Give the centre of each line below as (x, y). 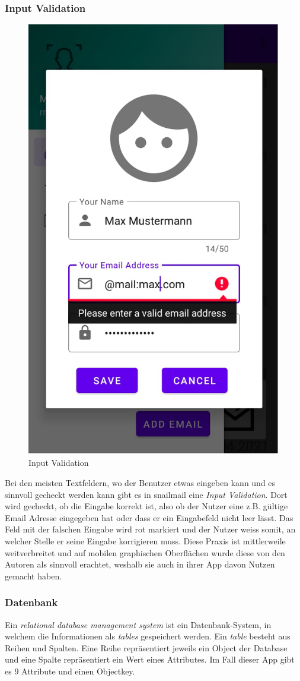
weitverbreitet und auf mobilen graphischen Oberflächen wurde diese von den (145, 552)
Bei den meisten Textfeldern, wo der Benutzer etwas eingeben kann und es (140, 483)
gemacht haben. (33, 576)
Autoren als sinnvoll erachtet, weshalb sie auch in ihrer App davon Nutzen (140, 564)
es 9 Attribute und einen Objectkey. (70, 671)
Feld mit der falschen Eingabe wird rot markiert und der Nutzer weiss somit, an (150, 529)
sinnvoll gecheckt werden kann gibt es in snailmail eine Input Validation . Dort (146, 494)
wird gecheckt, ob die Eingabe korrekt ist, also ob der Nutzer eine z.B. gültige (146, 506)
